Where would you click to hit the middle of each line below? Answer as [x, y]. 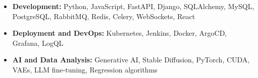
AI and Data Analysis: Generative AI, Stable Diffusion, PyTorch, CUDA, [131, 60]
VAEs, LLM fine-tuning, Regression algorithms [85, 69]
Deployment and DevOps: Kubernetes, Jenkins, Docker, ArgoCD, [120, 33]
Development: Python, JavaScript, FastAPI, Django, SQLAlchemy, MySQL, [133, 6]
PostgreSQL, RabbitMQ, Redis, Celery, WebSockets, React [104, 16]
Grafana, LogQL [38, 43]
